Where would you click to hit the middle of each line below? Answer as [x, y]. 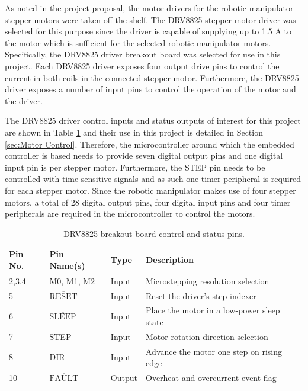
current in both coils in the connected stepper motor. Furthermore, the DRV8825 [152, 77]
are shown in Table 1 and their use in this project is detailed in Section [134, 132]
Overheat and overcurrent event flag [211, 378]
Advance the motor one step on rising [214, 351]
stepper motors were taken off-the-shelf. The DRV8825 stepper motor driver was [150, 19]
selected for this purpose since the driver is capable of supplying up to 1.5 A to [148, 31]
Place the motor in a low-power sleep [213, 310]
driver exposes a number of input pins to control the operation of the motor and [150, 89]
